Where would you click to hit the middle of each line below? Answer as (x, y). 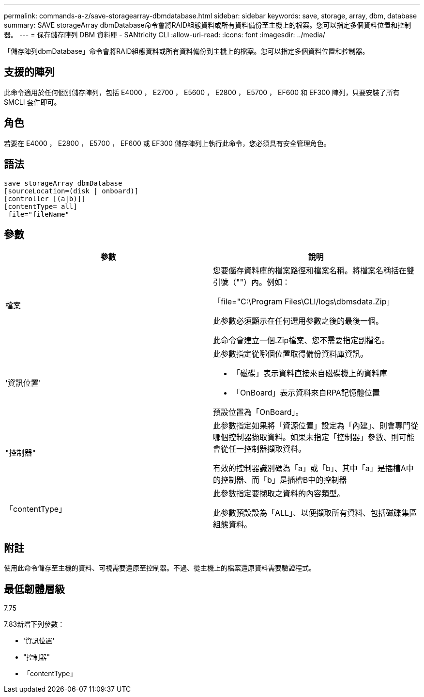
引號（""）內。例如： (251, 282)
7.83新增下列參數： (34, 624)
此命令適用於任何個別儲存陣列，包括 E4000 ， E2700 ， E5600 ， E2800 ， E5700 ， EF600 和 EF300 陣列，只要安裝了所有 (202, 92)
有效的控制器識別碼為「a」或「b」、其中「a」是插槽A (310, 468)
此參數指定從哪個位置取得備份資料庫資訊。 (291, 354)
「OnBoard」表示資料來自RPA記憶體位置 (306, 393)
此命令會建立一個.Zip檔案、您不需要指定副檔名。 (301, 341)
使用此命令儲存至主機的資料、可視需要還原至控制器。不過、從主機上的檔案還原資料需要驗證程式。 (160, 568)
